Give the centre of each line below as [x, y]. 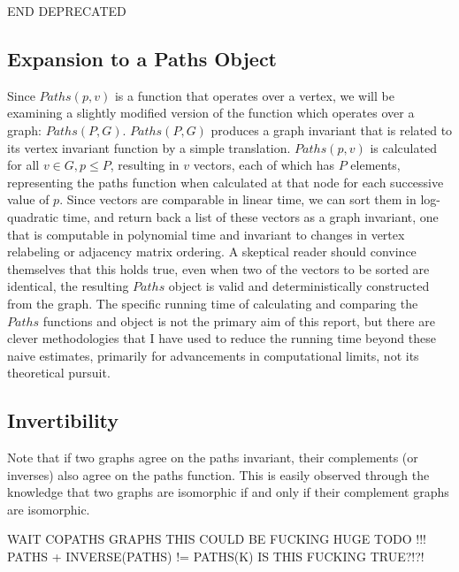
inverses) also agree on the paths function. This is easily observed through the [218, 474]
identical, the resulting [68, 286]
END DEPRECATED [67, 11]
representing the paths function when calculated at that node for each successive [226, 182]
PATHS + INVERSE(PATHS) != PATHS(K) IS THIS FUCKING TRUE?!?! [216, 557]
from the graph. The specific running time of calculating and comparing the [213, 303]
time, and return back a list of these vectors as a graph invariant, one [250, 216]
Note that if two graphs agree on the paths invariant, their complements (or [213, 458]
